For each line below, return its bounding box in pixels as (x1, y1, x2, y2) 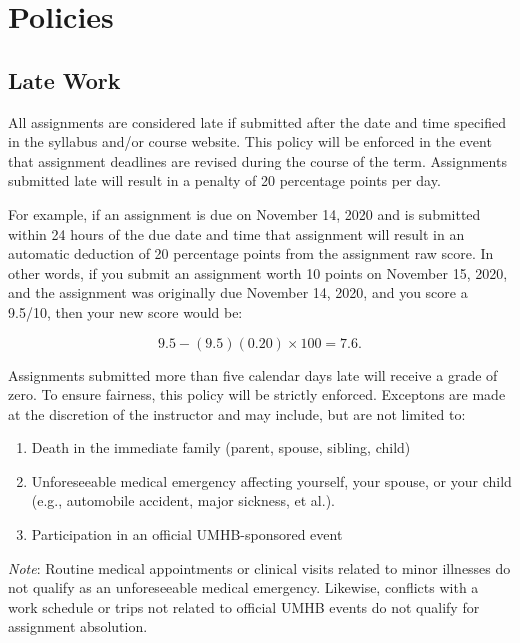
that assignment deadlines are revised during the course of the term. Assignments (8, 150, 507, 171)
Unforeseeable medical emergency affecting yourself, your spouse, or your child (31, 470, 512, 491)
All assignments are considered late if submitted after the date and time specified (8, 111, 506, 132)
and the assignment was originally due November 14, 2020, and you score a (8, 282, 468, 303)
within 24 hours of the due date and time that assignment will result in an (8, 223, 465, 244)
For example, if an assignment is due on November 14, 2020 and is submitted (8, 203, 481, 224)
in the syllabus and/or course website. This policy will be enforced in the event (8, 131, 492, 152)
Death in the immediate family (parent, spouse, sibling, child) (31, 437, 411, 458)
